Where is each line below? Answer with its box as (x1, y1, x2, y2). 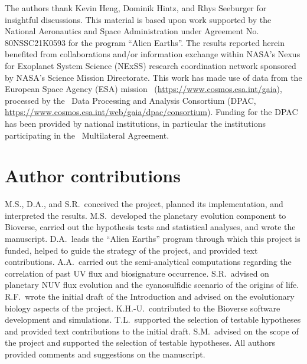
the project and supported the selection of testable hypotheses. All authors (5, 336, 275, 349)
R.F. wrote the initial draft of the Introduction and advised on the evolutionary (5, 290, 295, 302)
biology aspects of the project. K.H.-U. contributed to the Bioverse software (5, 301, 280, 314)
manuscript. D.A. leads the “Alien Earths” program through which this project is (5, 232, 301, 245)
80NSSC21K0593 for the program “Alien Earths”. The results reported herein (5, 36, 285, 48)
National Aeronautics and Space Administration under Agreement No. (5, 25, 259, 37)
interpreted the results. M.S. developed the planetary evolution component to (5, 209, 286, 221)
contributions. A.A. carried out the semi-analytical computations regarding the (5, 255, 292, 268)
